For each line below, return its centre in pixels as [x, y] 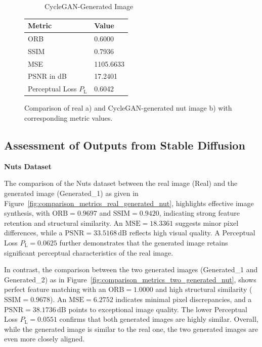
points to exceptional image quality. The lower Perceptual [158, 309]
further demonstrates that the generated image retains [144, 242]
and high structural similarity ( [204, 289]
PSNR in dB [47, 76]
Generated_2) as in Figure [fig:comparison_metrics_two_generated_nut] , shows [130, 279]
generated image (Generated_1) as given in [71, 193]
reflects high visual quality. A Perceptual [192, 233]
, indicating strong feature [199, 213]
